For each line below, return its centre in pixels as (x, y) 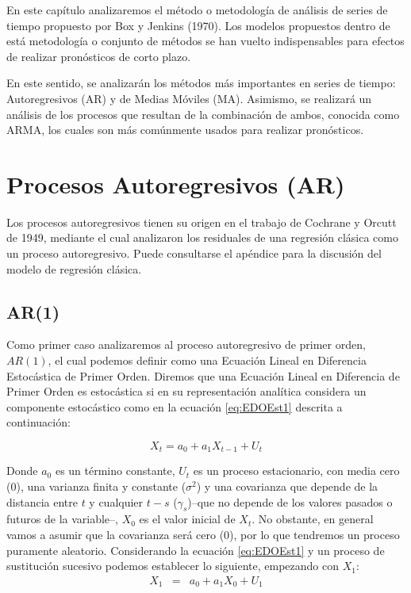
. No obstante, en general (313, 519)
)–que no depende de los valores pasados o (290, 501)
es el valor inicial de (187, 519)
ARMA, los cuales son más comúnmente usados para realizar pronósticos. (185, 130)
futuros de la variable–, (62, 519)
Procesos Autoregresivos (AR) (176, 184)
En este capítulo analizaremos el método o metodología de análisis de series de (197, 10)
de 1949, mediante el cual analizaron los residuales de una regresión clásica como (202, 237)
